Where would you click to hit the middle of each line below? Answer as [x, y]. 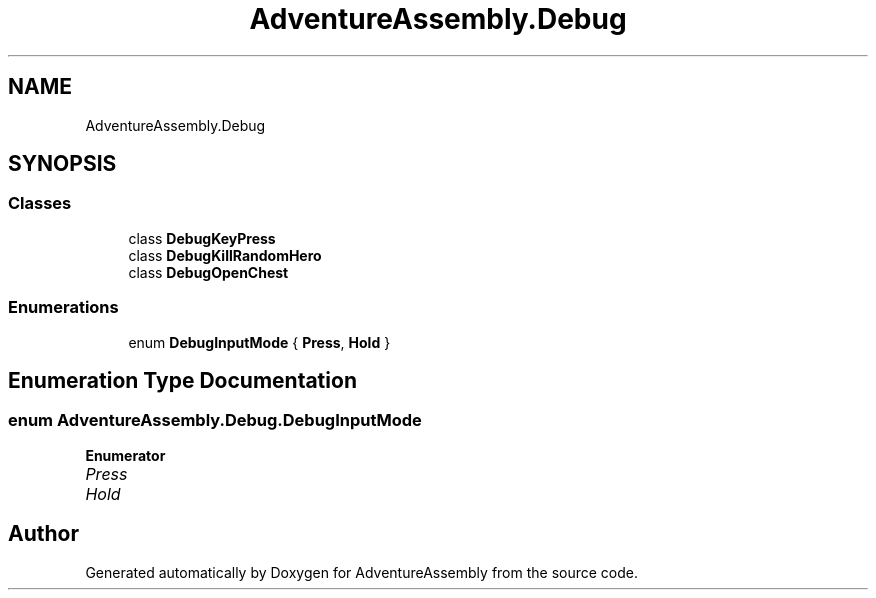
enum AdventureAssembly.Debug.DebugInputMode [215, 420]
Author [43, 534]
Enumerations [63, 307]
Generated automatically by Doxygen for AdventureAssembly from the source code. [362, 572]
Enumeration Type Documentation [182, 380]
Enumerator [125, 455]
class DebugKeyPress [202, 238]
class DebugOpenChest [208, 272]
